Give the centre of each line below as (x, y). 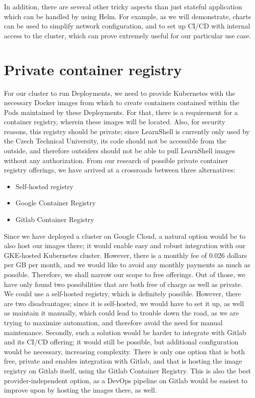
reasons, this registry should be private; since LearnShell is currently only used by (127, 131)
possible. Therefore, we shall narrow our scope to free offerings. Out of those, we (125, 274)
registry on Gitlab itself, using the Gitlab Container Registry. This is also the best (127, 370)
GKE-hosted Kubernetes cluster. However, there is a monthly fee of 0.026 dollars (126, 255)
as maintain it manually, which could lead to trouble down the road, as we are (121, 313)
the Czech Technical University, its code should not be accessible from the (115, 141)
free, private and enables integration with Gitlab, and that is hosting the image (123, 361)
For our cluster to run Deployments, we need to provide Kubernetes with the (120, 93)
